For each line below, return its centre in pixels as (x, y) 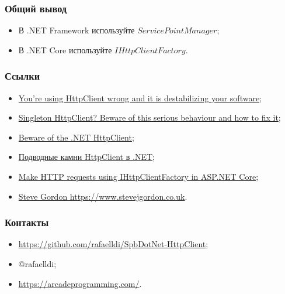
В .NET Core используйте (65, 49)
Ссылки (22, 76)
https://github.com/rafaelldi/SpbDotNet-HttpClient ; (113, 244)
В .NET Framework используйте (77, 30)
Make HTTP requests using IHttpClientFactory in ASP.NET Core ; (138, 176)
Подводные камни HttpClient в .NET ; (86, 157)
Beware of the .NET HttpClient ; (76, 137)
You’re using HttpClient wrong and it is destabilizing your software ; (140, 98)
